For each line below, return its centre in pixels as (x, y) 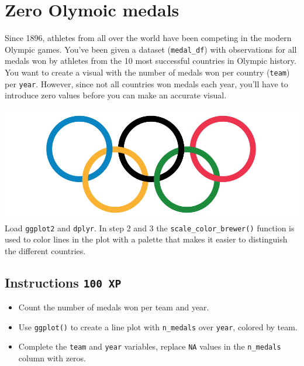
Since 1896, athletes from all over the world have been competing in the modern (148, 38)
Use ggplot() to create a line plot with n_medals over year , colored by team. (158, 326)
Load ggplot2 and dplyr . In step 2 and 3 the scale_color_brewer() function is (150, 228)
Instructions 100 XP (63, 282)
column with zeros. (52, 358)
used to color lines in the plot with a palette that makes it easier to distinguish (146, 239)
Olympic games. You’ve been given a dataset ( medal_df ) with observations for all (151, 49)
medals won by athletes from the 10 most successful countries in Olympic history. (151, 61)
